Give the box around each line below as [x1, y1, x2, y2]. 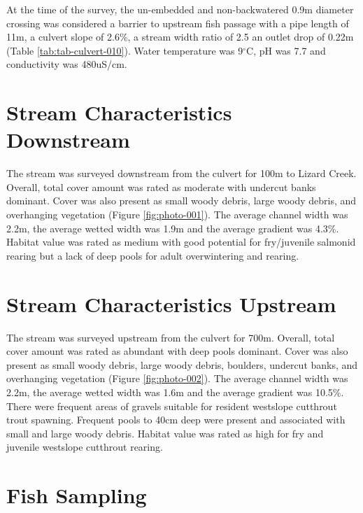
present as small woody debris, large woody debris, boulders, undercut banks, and [6, 357, 358, 372]
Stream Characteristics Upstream [6, 289, 336, 318]
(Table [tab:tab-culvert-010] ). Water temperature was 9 [6, 43, 243, 57]
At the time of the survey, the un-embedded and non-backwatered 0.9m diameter [6, 2, 354, 16]
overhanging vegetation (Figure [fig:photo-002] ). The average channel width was [6, 371, 348, 386]
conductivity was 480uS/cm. [6, 57, 127, 71]
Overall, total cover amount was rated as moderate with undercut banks [6, 179, 316, 194]
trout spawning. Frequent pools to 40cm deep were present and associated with [6, 412, 346, 427]
